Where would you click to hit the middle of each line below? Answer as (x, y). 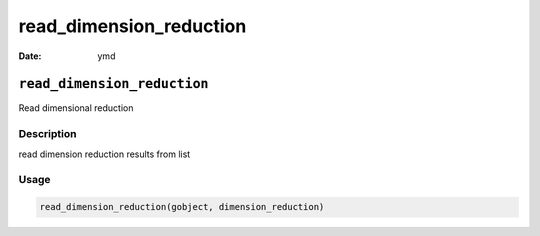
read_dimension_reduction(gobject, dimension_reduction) (182, 207)
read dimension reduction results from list (104, 154)
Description (47, 134)
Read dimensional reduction (76, 108)
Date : (30, 56)
